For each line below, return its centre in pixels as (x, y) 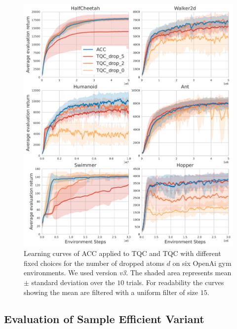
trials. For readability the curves (175, 282)
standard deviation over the (73, 282)
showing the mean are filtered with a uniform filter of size (111, 292)
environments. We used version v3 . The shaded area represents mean (128, 273)
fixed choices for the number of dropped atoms (94, 263)
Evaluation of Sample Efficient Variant (104, 318)
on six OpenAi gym (202, 263)
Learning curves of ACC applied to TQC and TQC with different (122, 253)
